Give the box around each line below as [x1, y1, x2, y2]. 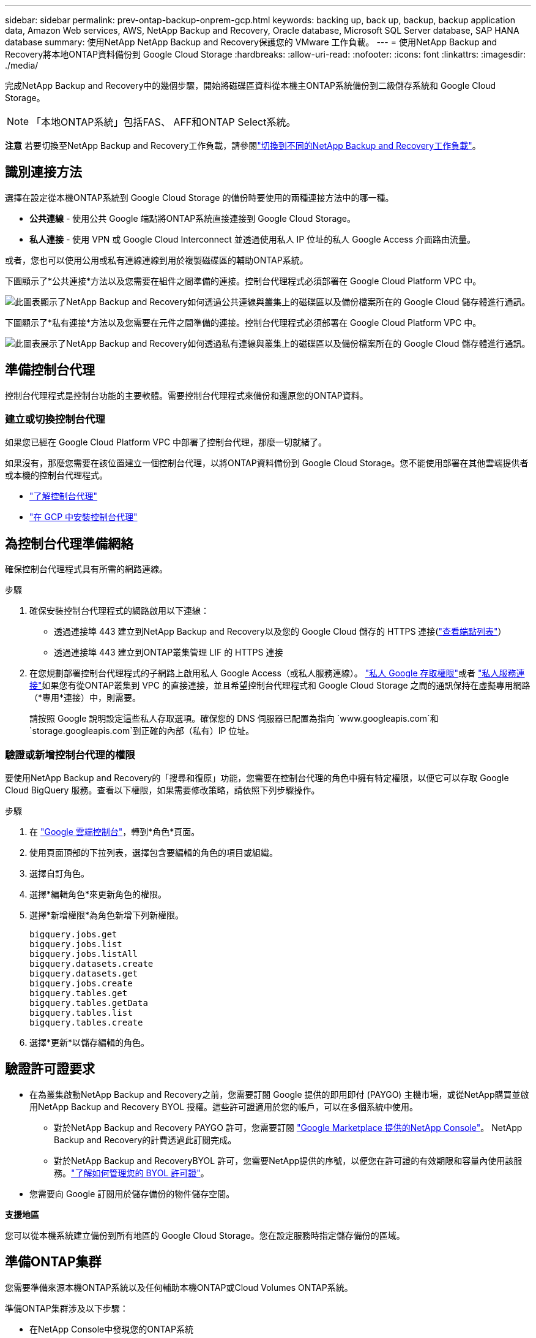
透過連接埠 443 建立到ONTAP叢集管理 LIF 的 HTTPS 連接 [54, 647, 283, 658]
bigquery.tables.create [29, 1018, 143, 1028]
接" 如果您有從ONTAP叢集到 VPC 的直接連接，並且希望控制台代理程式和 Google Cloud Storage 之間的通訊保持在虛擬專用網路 [29, 680, 530, 691]
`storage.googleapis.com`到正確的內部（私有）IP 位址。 [29, 725, 255, 736]
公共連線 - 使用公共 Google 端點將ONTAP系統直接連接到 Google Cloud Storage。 [29, 213, 356, 224]
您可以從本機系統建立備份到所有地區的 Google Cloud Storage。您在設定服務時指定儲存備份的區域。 [5, 1230, 405, 1241]
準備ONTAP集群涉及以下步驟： [5, 1302, 128, 1313]
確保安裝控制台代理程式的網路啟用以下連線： [29, 605, 209, 616]
